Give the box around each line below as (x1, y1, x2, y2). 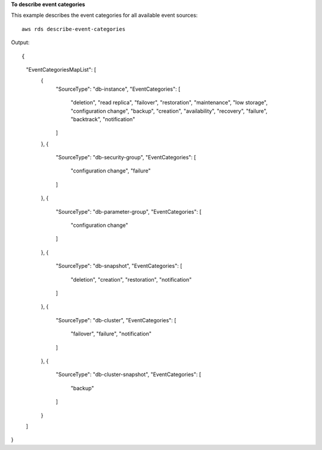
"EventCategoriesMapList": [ (26, 66, 97, 73)
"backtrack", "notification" (70, 115, 135, 122)
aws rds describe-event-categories (21, 26, 126, 32)
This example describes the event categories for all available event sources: (11, 12, 198, 19)
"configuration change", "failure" (70, 167, 151, 174)
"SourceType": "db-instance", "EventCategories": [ (55, 85, 181, 93)
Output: (11, 39, 30, 46)
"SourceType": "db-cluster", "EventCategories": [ (55, 316, 177, 323)
